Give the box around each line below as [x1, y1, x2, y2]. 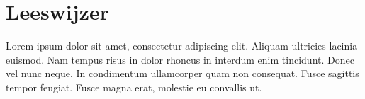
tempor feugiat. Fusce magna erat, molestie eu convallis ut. [6, 79, 262, 94]
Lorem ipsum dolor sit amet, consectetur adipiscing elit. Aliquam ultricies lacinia [6, 38, 358, 53]
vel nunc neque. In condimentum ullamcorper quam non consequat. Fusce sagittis [6, 66, 359, 81]
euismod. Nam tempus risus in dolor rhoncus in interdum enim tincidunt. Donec [6, 52, 354, 66]
